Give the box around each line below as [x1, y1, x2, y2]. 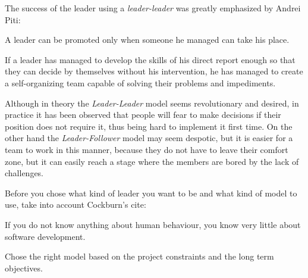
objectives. [5, 261, 43, 274]
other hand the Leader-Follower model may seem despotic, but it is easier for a [5, 132, 293, 144]
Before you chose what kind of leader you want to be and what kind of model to [5, 186, 297, 199]
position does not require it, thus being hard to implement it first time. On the [5, 120, 293, 132]
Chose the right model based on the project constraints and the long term [5, 250, 274, 263]
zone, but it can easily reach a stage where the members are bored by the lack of [5, 155, 299, 167]
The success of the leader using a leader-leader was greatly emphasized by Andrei [5, 2, 301, 14]
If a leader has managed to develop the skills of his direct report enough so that [5, 53, 296, 65]
